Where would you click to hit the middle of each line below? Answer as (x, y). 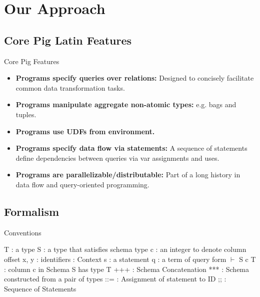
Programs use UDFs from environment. (85, 131)
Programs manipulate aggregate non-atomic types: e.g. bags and (126, 104)
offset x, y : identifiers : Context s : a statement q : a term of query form (115, 259)
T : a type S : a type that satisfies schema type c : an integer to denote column (125, 249)
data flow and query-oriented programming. (82, 184)
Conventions (23, 232)
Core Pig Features (32, 61)
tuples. (26, 114)
